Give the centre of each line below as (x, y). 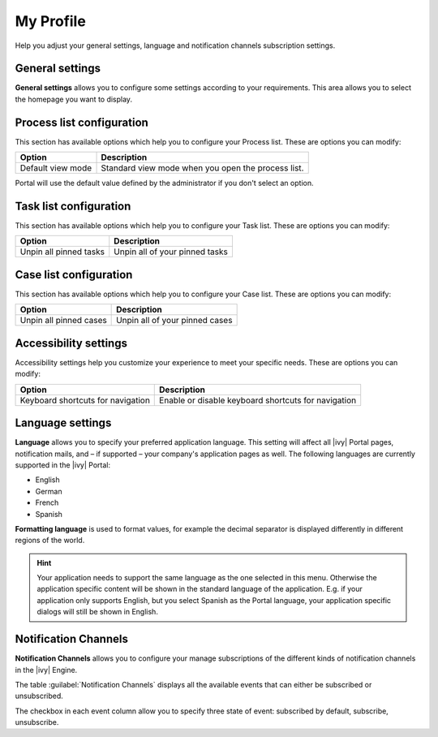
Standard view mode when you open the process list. (202, 168)
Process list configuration (82, 122)
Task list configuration (73, 206)
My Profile (51, 21)
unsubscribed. (39, 696)
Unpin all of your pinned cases (174, 321)
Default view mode (56, 168)
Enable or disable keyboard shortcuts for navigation (258, 400)
